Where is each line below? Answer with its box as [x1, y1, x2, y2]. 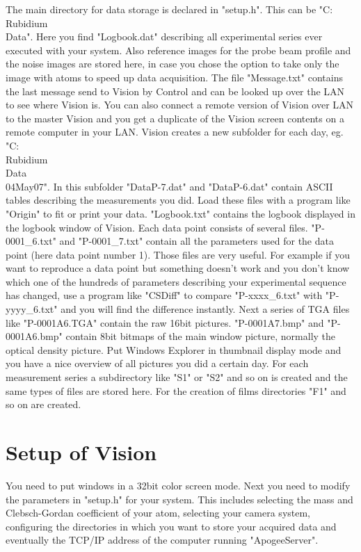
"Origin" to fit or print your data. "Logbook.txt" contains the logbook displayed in [6, 206, 355, 220]
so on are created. [6, 397, 81, 412]
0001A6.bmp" [6, 329, 63, 343]
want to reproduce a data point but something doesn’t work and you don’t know [6, 261, 350, 275]
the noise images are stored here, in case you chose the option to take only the [6, 56, 339, 71]
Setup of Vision [6, 438, 157, 466]
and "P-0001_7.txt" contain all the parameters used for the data [59, 234, 334, 248]
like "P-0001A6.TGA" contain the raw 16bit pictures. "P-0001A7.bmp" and [6, 315, 324, 330]
